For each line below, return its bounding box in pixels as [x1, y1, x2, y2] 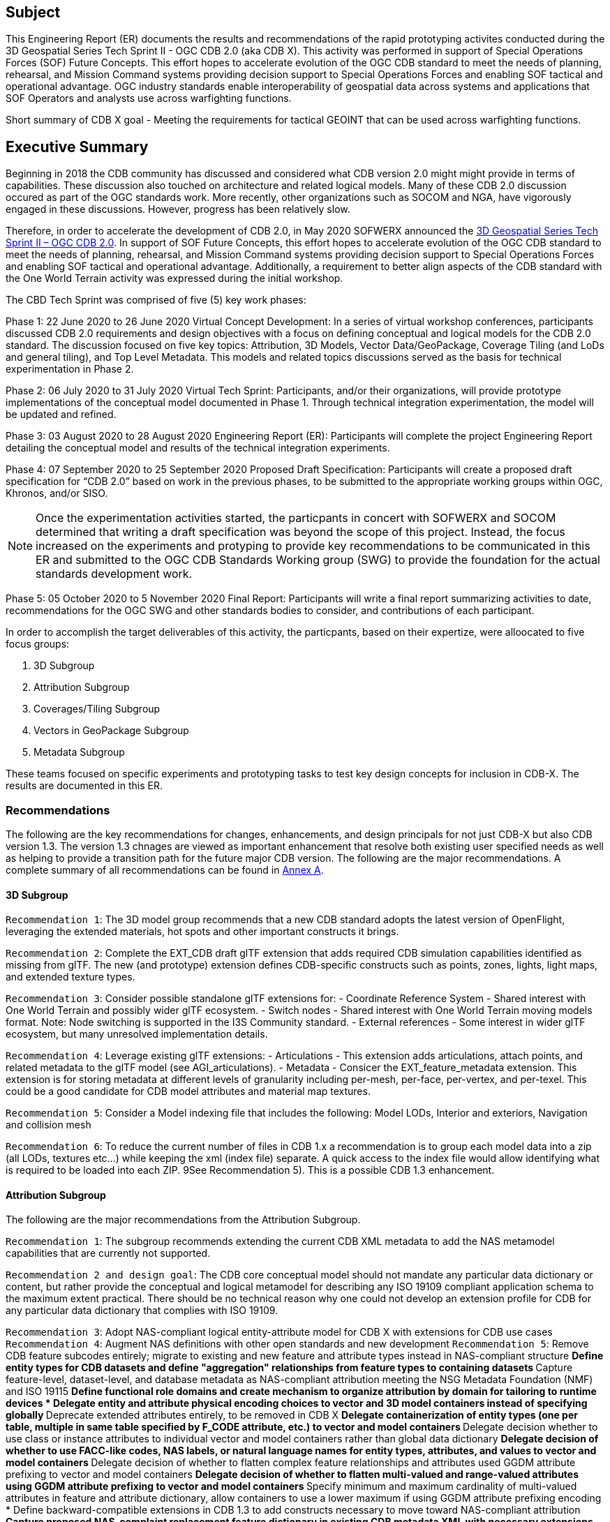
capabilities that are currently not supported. [6, 1247, 211, 1260]
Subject [6, 3, 61, 21]
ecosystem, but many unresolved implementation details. [6, 1028, 268, 1040]
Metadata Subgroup [34, 746, 125, 759]
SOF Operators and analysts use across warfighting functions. [6, 92, 292, 105]
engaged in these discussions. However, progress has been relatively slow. [6, 203, 350, 216]
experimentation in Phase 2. [6, 363, 134, 375]
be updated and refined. [6, 408, 117, 421]
